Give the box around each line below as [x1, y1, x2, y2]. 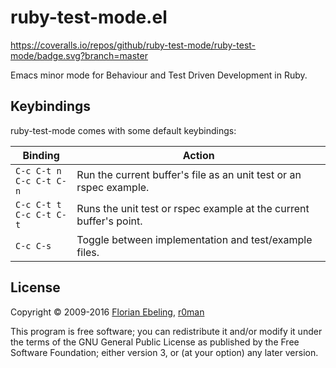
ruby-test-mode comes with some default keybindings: [10, 124, 237, 136]
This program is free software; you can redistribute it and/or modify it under [10, 325, 323, 337]
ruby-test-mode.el [10, 6, 168, 29]
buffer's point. [76, 214, 143, 228]
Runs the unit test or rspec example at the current [76, 201, 310, 215]
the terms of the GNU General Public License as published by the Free [10, 336, 300, 348]
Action [182, 148, 215, 162]
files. [76, 245, 100, 259]
